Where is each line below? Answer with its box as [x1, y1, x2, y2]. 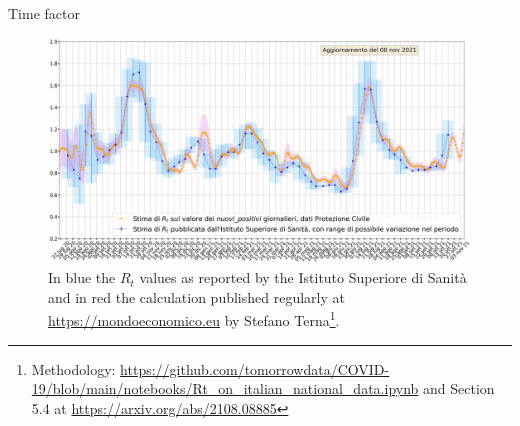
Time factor [8, 3, 80, 23]
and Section [423, 378, 495, 399]
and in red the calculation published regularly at [48, 286, 345, 307]
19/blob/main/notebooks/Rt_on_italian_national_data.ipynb [31, 378, 419, 399]
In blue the [48, 267, 116, 288]
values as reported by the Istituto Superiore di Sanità [139, 267, 467, 288]
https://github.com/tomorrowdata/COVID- [120, 358, 390, 379]
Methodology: [31, 358, 116, 379]
